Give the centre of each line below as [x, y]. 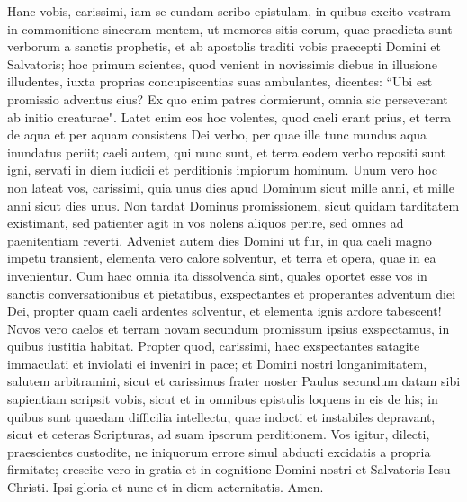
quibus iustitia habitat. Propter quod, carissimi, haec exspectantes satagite [214, 346]
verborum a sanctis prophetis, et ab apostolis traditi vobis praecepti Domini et [224, 46]
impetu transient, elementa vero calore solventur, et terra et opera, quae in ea [222, 258]
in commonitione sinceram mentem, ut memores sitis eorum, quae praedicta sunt [230, 28]
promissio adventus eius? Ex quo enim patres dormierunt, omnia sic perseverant [228, 99]
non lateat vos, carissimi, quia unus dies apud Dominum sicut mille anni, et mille [231, 187]
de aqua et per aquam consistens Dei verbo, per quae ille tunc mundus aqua [217, 134]
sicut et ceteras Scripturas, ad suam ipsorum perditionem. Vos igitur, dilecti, [219, 434]
